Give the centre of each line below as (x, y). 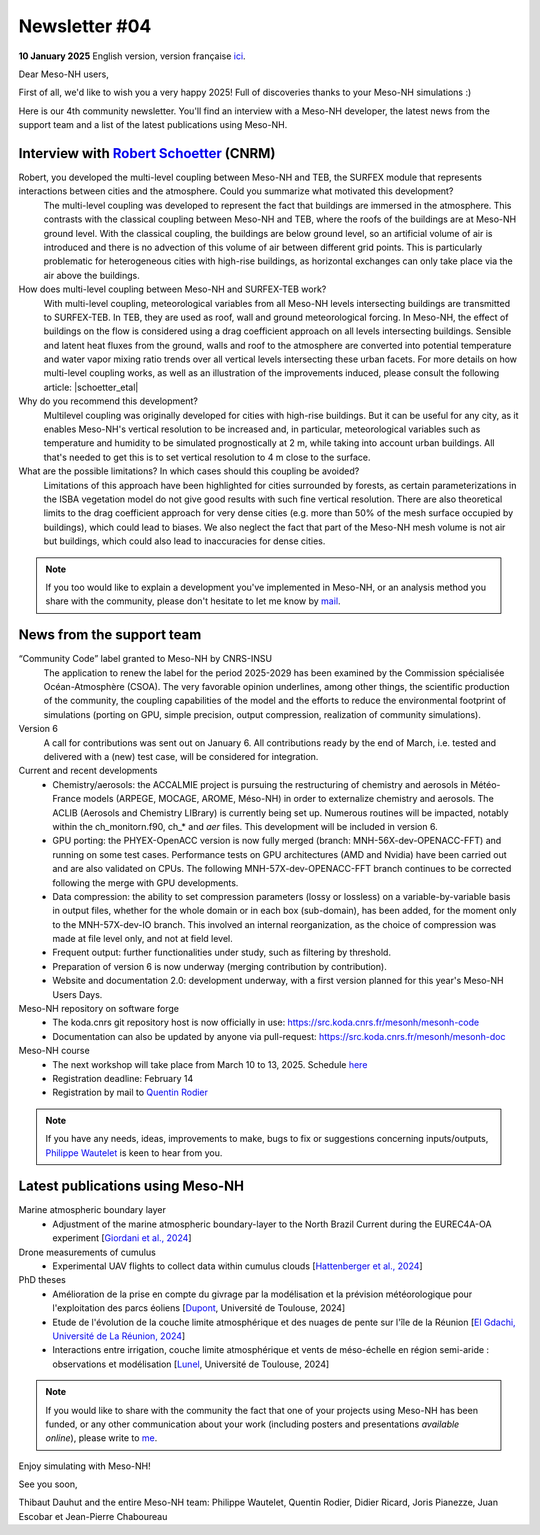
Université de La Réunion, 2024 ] (119, 1336)
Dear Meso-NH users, (63, 74)
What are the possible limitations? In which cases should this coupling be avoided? (189, 471)
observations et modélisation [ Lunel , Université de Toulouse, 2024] (191, 1364)
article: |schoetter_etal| (91, 387)
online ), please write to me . (101, 1438)
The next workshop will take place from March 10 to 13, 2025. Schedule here (210, 1064)
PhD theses (42, 1280)
